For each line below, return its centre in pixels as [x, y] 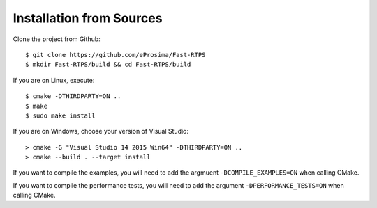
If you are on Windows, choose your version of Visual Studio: [101, 131]
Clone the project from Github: [57, 39]
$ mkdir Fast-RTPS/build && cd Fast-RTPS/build [108, 65]
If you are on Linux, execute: [54, 80]
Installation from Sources [88, 18]
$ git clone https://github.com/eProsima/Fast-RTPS [116, 55]
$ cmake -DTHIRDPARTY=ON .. [73, 96]
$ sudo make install [60, 115]
